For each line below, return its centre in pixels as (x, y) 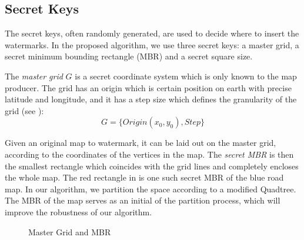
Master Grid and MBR (70, 231)
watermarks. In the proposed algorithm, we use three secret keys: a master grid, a (152, 44)
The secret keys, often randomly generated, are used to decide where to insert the (152, 33)
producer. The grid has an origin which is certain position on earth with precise (148, 87)
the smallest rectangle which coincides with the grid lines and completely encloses (152, 166)
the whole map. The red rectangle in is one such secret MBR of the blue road (144, 177)
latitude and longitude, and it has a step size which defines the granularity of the (151, 99)
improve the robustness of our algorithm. (78, 211)
